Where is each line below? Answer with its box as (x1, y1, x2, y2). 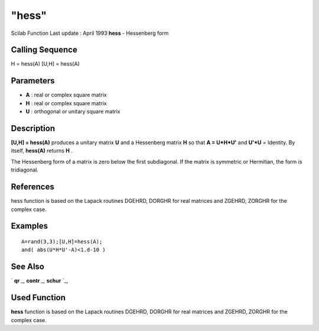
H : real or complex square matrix (25, 99, 107, 106)
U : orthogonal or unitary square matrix (25, 108, 121, 115)
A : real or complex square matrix (25, 92, 107, 99)
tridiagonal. (11, 166, 38, 174)
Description (11, 123, 56, 133)
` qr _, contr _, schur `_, (11, 277, 69, 284)
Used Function (11, 293, 66, 303)
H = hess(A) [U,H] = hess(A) (11, 60, 80, 67)
